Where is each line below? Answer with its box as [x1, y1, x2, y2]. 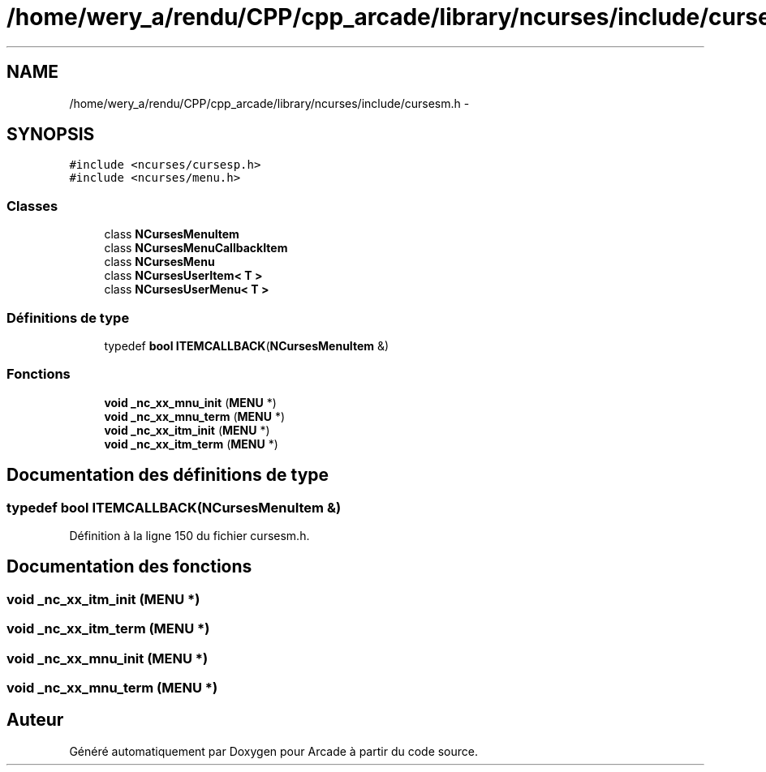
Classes [6, 197, 58, 214]
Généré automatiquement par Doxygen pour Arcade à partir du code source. [69, 744, 479, 758]
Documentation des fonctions [6, 556, 252, 577]
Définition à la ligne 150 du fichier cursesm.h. [69, 528, 310, 543]
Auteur [6, 710, 64, 731]
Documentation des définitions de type [6, 465, 329, 486]
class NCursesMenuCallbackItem [104, 241, 288, 255]
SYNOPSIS [6, 124, 95, 145]
